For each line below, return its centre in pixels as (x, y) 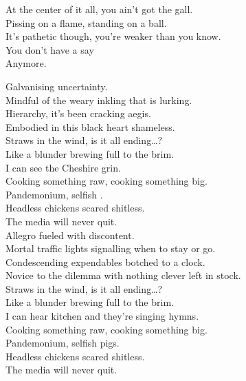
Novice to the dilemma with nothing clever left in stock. (123, 275)
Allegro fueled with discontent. (70, 235)
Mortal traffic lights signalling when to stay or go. (111, 248)
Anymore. (26, 63)
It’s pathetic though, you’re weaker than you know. (113, 36)
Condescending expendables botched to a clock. (105, 261)
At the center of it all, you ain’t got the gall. (99, 9)
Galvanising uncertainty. (57, 86)
